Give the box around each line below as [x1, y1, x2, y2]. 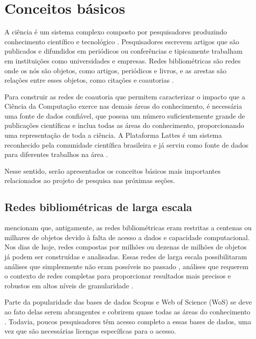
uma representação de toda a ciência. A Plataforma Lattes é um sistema [4, 130, 222, 140]
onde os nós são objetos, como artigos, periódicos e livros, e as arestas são [4, 65, 227, 75]
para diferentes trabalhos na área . [4, 149, 108, 159]
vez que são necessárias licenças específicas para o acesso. [4, 326, 176, 336]
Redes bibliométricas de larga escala [4, 199, 192, 215]
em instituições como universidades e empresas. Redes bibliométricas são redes [4, 55, 241, 65]
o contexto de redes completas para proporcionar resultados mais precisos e [4, 271, 231, 281]
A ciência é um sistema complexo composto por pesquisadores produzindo [4, 27, 227, 37]
